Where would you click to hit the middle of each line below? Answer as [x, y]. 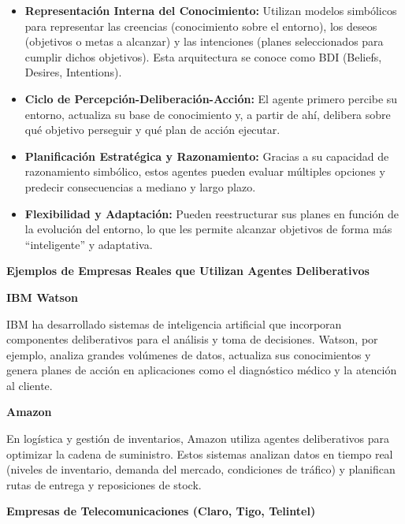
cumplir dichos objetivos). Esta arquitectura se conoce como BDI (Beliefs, [203, 56]
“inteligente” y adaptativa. [89, 244]
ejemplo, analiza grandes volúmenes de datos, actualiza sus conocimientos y [189, 354]
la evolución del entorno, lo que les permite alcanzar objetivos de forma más [208, 229]
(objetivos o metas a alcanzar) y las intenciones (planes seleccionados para [204, 41]
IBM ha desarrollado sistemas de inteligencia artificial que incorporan [174, 323]
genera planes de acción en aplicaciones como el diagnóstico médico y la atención [202, 370]
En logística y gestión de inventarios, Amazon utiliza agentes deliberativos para [198, 439]
